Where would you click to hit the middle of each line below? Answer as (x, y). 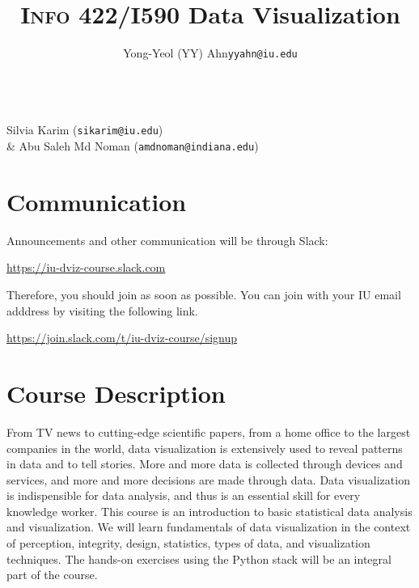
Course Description (116, 393)
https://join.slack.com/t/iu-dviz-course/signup (122, 338)
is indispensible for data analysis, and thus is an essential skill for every (184, 495)
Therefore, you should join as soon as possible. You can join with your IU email (204, 294)
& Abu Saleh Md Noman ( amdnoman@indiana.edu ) (133, 146)
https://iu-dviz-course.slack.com (86, 267)
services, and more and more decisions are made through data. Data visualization (208, 479)
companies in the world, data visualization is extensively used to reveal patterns (205, 448)
